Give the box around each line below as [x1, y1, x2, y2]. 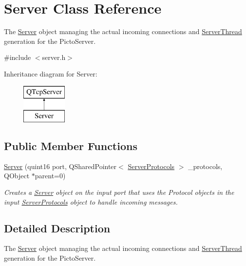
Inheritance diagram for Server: [4, 68, 97, 78]
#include [4, 52, 31, 62]
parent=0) [35, 171, 66, 181]
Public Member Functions [4, 138, 137, 153]
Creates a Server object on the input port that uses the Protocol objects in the [4, 187, 234, 197]
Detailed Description [4, 220, 111, 235]
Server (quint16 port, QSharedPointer [4, 161, 117, 171]
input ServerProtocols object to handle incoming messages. [4, 196, 178, 207]
